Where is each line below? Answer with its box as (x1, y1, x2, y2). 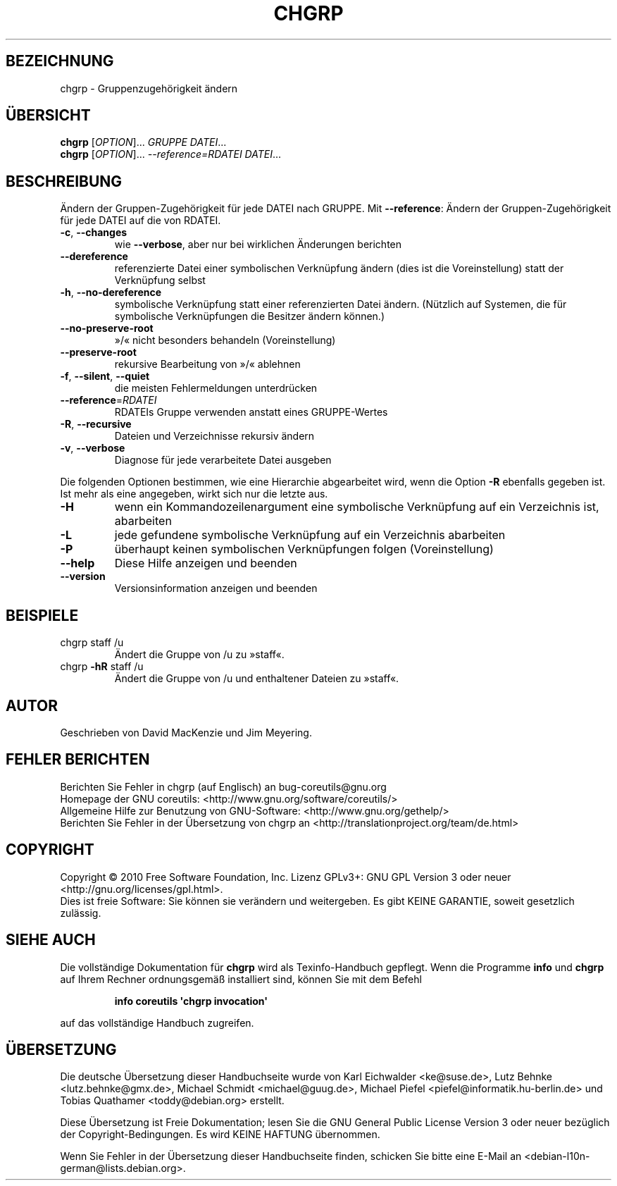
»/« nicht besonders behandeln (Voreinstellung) (114, 334, 336, 347)
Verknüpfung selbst (114, 274, 206, 287)
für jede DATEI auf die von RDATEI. (60, 214, 221, 227)
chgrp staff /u (60, 636, 124, 649)
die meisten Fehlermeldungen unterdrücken (114, 382, 318, 395)
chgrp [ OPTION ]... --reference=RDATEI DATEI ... (60, 148, 282, 161)
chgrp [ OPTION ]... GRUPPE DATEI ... (60, 136, 227, 149)
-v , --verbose (60, 442, 125, 455)
